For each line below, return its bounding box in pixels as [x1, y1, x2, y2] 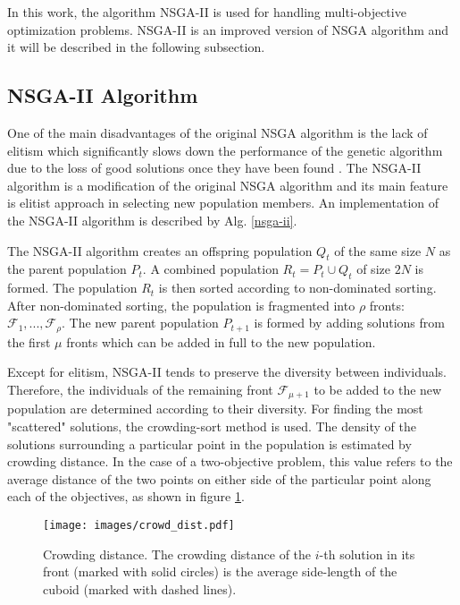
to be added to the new [314, 379, 442, 398]
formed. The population [7, 278, 138, 297]
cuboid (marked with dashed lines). [43, 579, 237, 598]
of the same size [334, 241, 422, 260]
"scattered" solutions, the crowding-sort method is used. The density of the [7, 417, 416, 436]
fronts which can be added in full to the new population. [66, 332, 376, 351]
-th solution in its [319, 544, 415, 563]
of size [356, 260, 390, 278]
